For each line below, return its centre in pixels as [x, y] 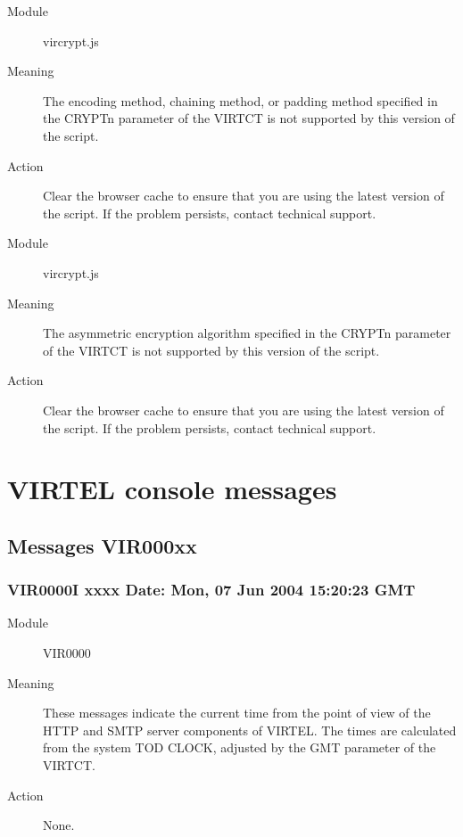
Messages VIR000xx [102, 545]
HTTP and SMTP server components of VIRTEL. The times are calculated [250, 730]
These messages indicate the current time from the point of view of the [237, 713]
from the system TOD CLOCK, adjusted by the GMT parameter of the [240, 747]
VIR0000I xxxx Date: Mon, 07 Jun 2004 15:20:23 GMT [211, 590]
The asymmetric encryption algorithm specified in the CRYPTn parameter [247, 333]
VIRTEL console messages [172, 489]
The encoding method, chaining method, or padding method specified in [240, 100]
